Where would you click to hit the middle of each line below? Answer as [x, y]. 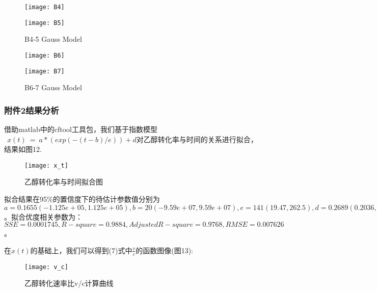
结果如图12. [23, 149]
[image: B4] [45, 7]
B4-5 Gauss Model [53, 39]
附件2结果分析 [32, 110]
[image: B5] [45, 23]
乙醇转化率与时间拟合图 [64, 182]
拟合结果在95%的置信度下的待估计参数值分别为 [82, 199]
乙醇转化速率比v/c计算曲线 [69, 283]
